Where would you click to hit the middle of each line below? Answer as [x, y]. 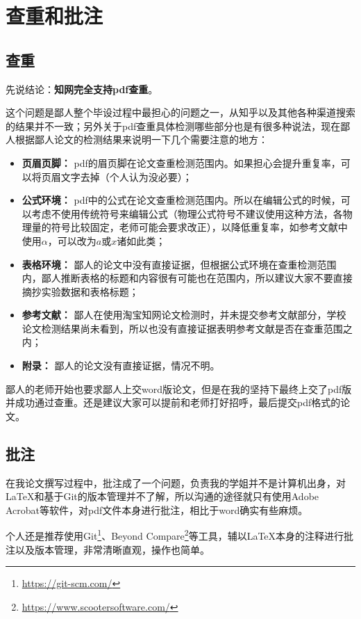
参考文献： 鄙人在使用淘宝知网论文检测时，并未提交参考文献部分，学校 [184, 315]
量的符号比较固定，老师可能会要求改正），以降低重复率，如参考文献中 [190, 227]
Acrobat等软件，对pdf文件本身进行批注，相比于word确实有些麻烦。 [157, 509]
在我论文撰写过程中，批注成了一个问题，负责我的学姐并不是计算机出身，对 [176, 482]
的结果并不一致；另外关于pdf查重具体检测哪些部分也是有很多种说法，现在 [173, 126]
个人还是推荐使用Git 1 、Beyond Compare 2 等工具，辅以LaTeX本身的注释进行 [175, 535]
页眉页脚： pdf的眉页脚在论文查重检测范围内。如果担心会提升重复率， [181, 162]
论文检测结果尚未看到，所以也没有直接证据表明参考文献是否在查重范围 [182, 328]
